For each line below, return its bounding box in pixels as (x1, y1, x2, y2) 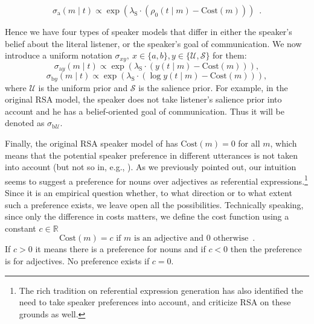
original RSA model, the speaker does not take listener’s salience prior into (5, 93, 282, 106)
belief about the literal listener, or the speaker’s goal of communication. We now (5, 37, 302, 49)
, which (270, 136, 297, 149)
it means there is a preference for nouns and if (35, 243, 206, 255)
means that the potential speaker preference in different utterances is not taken (5, 148, 298, 161)
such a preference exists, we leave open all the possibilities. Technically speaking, (5, 198, 304, 211)
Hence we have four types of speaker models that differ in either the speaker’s (5, 25, 292, 37)
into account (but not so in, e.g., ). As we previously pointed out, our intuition (5, 160, 296, 173)
